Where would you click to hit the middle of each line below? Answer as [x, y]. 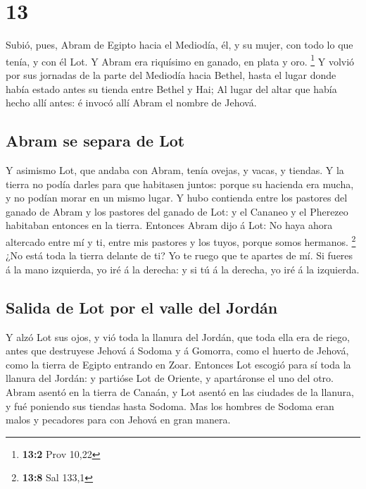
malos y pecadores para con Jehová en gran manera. [118, 420]
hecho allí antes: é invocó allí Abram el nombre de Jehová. [131, 103]
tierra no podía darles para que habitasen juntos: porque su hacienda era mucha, [180, 184]
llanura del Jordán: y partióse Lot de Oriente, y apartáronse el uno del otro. [170, 378]
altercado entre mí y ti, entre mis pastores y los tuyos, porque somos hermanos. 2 [181, 240]
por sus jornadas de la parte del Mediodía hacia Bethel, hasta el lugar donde [171, 74]
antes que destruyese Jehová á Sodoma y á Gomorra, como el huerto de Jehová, [177, 351]
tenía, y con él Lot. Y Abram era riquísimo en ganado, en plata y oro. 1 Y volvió [180, 60]
